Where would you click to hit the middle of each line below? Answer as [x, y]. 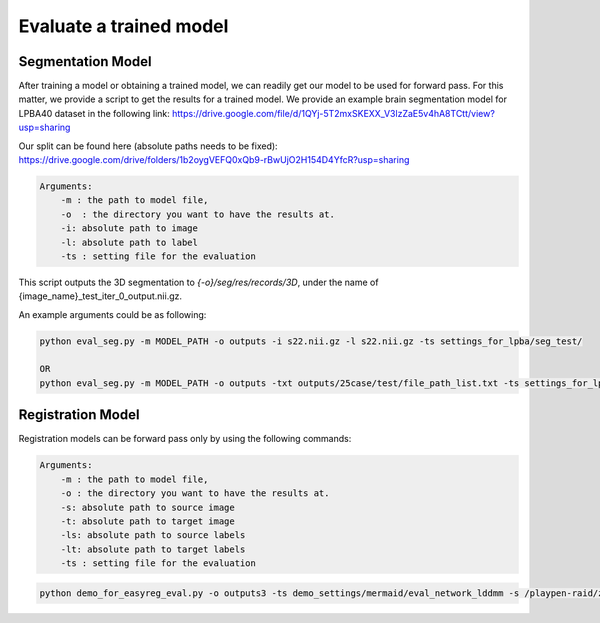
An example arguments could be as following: [112, 314]
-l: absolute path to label [129, 242]
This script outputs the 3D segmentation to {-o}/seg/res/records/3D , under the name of [198, 282]
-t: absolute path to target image [147, 521]
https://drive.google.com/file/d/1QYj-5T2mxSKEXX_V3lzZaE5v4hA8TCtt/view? [333, 113]
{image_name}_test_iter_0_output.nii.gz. [100, 296]
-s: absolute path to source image [147, 507]
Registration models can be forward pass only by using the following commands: [185, 439]
